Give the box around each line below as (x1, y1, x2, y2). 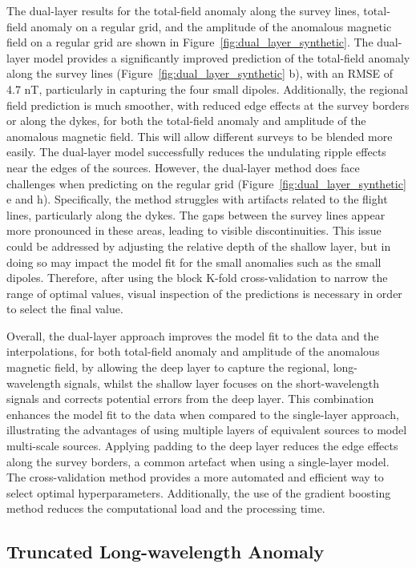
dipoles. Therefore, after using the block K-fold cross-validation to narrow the (6, 269, 388, 286)
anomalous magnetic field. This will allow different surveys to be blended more (6, 127, 393, 144)
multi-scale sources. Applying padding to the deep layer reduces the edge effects (6, 437, 398, 454)
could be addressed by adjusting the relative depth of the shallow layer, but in (6, 237, 391, 254)
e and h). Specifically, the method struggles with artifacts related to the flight (6, 191, 388, 207)
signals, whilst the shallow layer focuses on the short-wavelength (64, 374, 379, 391)
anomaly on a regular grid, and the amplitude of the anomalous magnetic (30, 18, 392, 34)
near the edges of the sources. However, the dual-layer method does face (6, 159, 360, 175)
